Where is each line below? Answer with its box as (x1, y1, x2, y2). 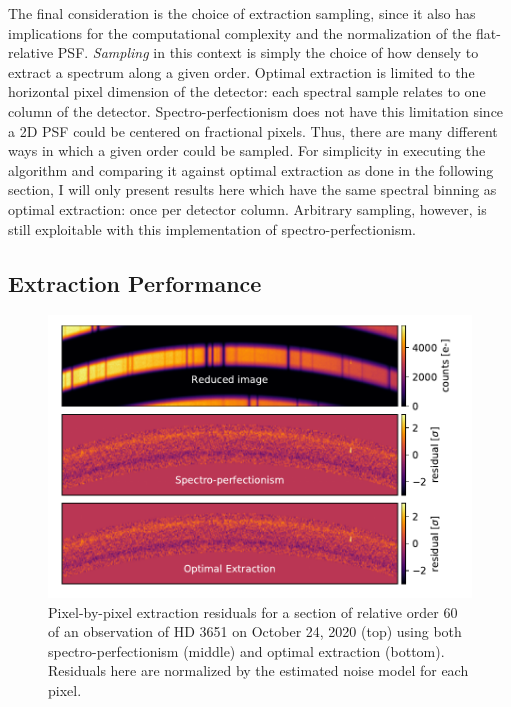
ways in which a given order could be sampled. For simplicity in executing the (8, 140, 486, 161)
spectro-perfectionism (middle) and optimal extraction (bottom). (48, 640, 445, 661)
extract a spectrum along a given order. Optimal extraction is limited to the (8, 61, 475, 82)
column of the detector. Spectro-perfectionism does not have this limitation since (8, 100, 504, 121)
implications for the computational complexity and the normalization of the (8, 22, 472, 43)
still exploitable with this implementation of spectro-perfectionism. (8, 218, 416, 239)
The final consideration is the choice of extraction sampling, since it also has (8, 3, 476, 23)
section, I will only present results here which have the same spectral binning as (8, 179, 497, 200)
